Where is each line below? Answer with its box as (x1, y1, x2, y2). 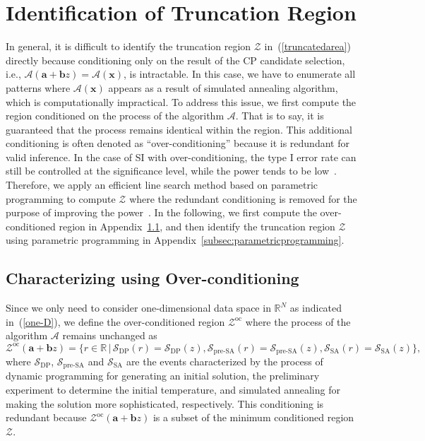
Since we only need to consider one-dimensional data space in (6, 300, 271, 315)
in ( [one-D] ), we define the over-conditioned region (6, 314, 225, 329)
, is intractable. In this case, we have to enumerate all (123, 66, 356, 81)
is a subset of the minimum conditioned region (152, 410, 354, 425)
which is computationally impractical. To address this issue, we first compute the (6, 94, 357, 109)
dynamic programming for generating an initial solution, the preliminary (6, 368, 320, 383)
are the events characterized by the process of (126, 353, 323, 368)
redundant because (6, 410, 87, 425)
